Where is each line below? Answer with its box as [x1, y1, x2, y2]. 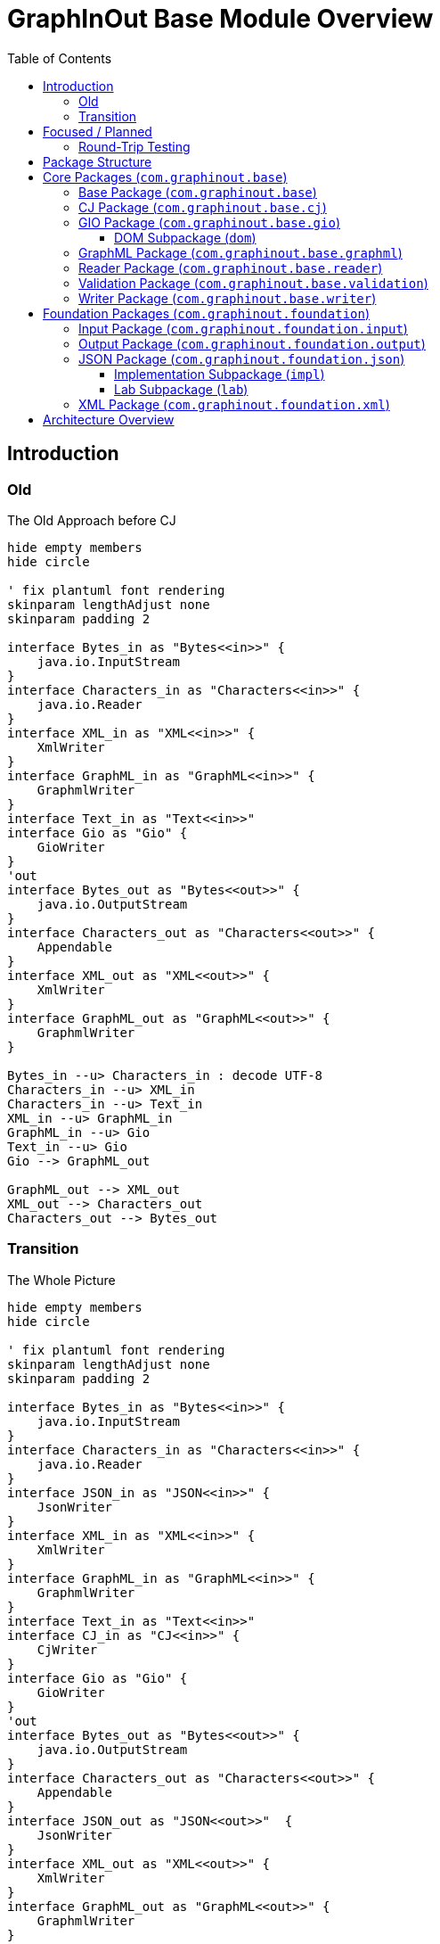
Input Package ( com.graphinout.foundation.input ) [78, 320, 408, 336]
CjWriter [37, 1642, 98, 1657]
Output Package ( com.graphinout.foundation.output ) [78, 335, 426, 351]
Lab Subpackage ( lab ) [114, 381, 249, 397]
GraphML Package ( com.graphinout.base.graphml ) [78, 244, 403, 260]
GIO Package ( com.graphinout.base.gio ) [78, 214, 340, 230]
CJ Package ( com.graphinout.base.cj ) [78, 199, 327, 215]
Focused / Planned [43, 123, 152, 139]
